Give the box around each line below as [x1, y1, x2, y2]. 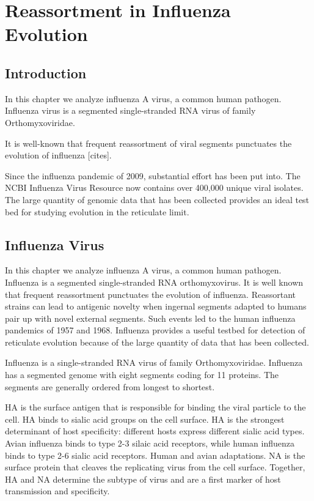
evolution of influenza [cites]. [5, 149, 112, 161]
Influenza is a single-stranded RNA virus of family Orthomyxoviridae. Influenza [5, 356, 303, 369]
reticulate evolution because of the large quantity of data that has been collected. [5, 335, 310, 348]
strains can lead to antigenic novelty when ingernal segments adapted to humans [5, 300, 307, 313]
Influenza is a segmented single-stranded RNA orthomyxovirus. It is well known [5, 275, 304, 288]
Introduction [5, 63, 87, 82]
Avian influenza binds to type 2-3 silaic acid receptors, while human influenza [5, 437, 294, 450]
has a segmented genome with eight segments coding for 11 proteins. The [5, 368, 279, 381]
